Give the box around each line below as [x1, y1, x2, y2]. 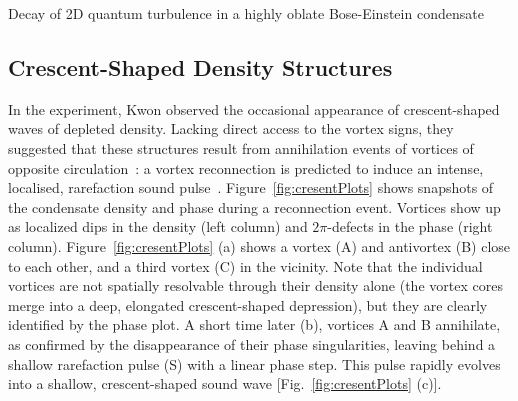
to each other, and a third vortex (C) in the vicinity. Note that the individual [8, 255, 483, 276]
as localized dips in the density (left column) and [8, 216, 308, 237]
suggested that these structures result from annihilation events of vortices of [8, 137, 474, 158]
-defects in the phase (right [327, 216, 493, 237]
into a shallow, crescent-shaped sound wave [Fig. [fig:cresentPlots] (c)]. [8, 373, 442, 394]
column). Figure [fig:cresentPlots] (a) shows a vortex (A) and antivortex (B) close [8, 235, 511, 256]
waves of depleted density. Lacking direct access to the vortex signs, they [8, 118, 454, 139]
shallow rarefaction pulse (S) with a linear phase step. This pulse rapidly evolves [8, 353, 501, 374]
